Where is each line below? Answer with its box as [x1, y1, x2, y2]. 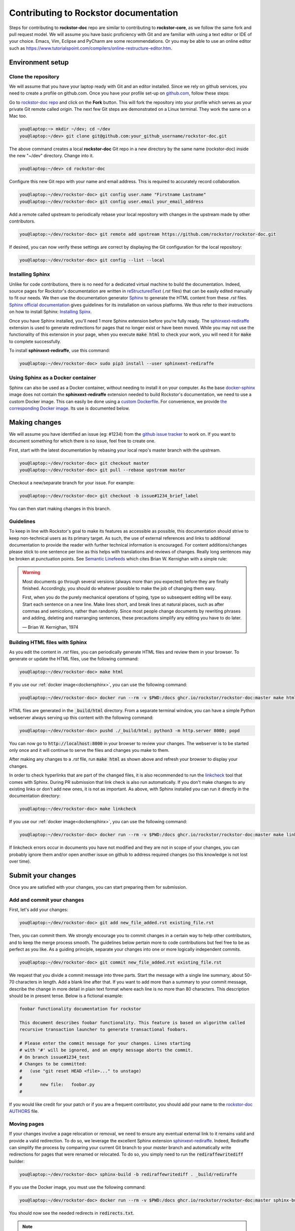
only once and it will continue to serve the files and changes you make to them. [9, 747, 170, 753]
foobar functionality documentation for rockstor [19, 1006, 142, 1012]
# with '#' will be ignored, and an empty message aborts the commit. [19, 1047, 194, 1053]
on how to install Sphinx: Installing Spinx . [9, 309, 92, 315]
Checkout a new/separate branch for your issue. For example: [9, 480, 135, 486]
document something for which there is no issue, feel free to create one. [9, 438, 156, 444]
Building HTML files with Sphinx [9, 639, 87, 646]
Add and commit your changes [9, 896, 85, 903]
